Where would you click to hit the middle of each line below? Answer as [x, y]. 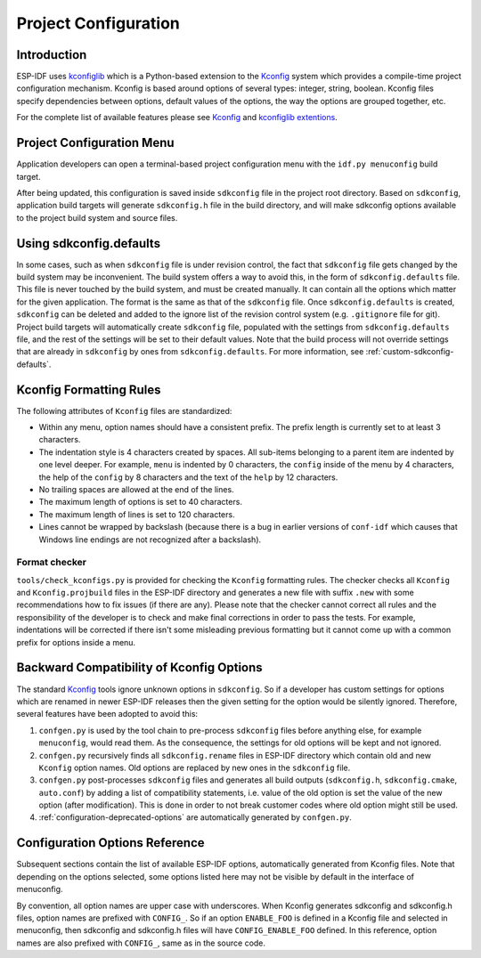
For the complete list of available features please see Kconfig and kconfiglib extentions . [177, 118]
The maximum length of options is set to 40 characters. [140, 502]
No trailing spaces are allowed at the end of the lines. [137, 489]
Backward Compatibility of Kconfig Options [139, 668]
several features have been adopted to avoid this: [107, 714]
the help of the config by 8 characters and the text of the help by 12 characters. [188, 477]
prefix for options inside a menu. [76, 642]
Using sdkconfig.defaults [88, 244]
